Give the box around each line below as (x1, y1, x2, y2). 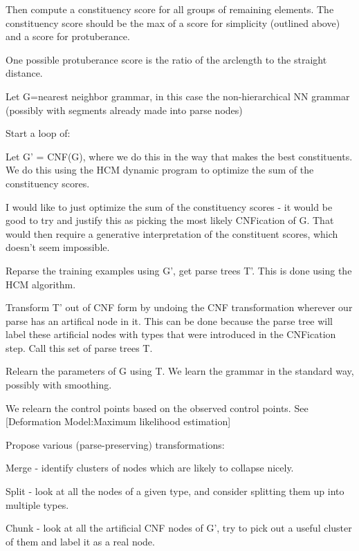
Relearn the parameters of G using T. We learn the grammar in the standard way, (6, 364, 354, 378)
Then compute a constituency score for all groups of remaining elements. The (6, 2, 334, 16)
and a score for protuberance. (6, 29, 130, 44)
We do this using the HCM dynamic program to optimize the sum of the (6, 162, 314, 177)
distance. (6, 66, 43, 80)
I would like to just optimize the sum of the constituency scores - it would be (6, 199, 333, 214)
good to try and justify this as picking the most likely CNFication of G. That (6, 213, 334, 227)
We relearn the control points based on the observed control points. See (6, 400, 309, 415)
